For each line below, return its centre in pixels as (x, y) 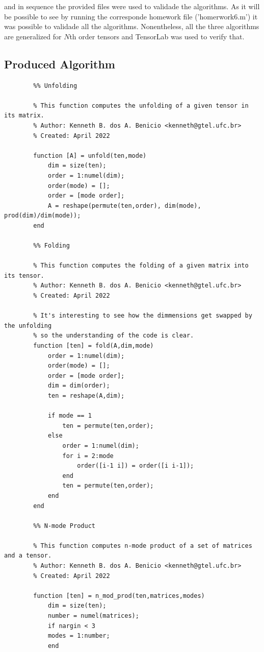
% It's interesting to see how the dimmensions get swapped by (143, 316)
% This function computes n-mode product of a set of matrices (143, 546)
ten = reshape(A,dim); (86, 395)
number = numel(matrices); (93, 616)
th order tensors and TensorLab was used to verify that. (157, 36)
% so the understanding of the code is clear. (114, 336)
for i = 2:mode (88, 456)
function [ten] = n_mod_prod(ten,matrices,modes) (119, 596)
